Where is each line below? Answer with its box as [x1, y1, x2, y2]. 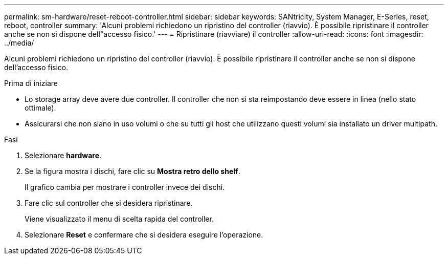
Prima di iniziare [4, 79, 58, 88]
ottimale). [25, 103, 56, 112]
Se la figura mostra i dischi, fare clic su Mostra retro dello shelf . [25, 167, 240, 176]
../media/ [4, 38, 34, 47]
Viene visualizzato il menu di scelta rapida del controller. [25, 214, 214, 223]
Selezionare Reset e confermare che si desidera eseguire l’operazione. [25, 230, 263, 239]
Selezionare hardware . [25, 151, 102, 160]
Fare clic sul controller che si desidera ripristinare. [25, 199, 193, 207]
